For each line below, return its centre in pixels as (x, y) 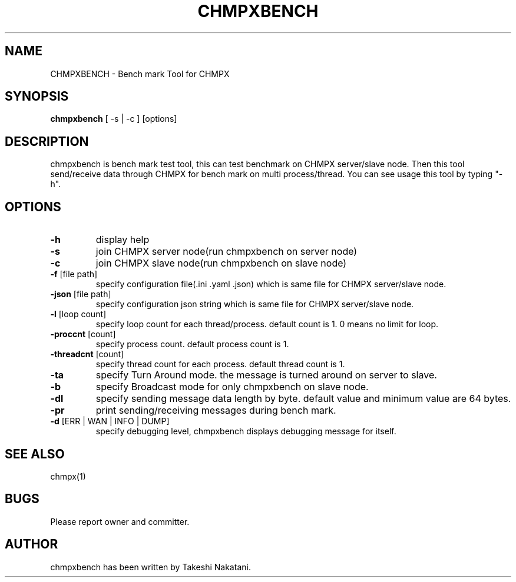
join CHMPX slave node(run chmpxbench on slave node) (221, 263)
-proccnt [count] (83, 334)
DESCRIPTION (47, 141)
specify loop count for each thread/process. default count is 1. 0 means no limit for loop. (267, 324)
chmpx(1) (68, 476)
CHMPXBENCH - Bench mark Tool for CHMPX (140, 74)
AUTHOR (32, 544)
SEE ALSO (35, 454)
